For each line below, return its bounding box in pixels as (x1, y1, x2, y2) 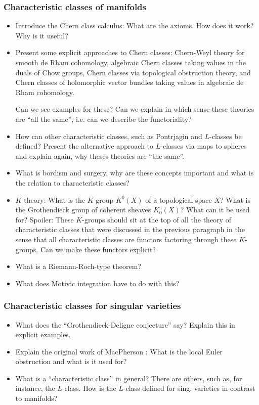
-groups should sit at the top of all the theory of (82, 214, 231, 224)
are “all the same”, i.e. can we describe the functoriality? (15, 113, 192, 124)
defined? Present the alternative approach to (15, 141, 154, 151)
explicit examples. (15, 329, 71, 340)
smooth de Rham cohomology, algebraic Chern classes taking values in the (15, 57, 246, 67)
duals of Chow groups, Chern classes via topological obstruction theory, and (15, 67, 251, 77)
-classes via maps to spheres (160, 141, 247, 151)
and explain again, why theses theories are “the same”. (15, 150, 185, 161)
